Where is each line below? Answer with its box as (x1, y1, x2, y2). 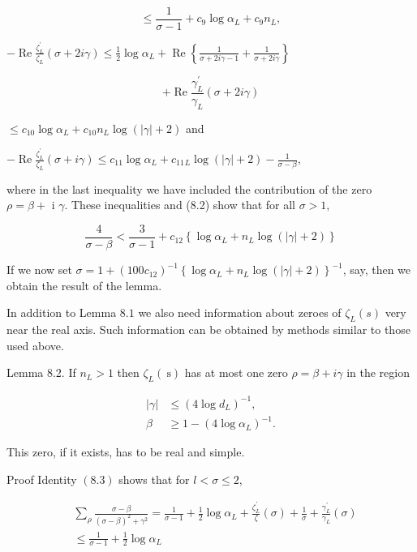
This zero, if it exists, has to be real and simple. (6, 443, 245, 460)
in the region (346, 364, 411, 381)
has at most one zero (184, 364, 288, 381)
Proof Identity (6, 470, 77, 487)
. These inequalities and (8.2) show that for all (64, 196, 296, 213)
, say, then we (342, 261, 411, 278)
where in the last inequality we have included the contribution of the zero (6, 180, 372, 197)
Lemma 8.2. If (6, 364, 76, 381)
